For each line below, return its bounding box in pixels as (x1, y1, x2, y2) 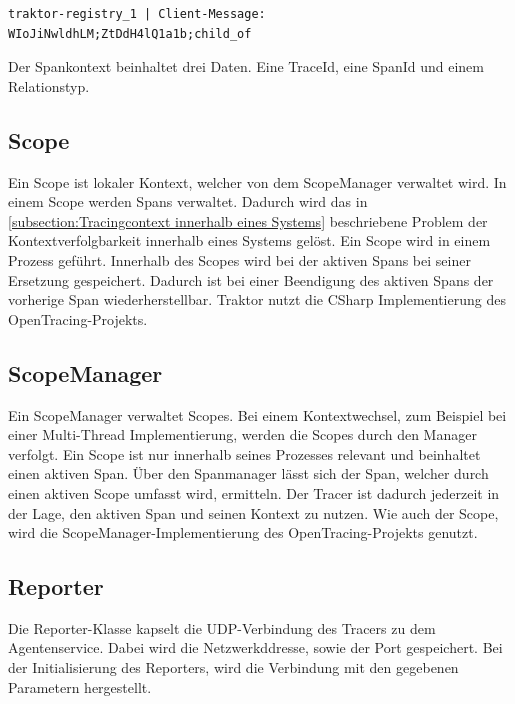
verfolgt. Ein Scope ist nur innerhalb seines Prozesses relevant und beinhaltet (8, 443, 481, 464)
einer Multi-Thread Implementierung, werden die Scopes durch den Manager (8, 424, 477, 445)
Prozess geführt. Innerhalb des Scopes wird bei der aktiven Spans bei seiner (8, 249, 471, 270)
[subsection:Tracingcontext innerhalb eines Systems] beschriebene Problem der (8, 210, 488, 231)
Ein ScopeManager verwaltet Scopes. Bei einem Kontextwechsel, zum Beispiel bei (8, 404, 507, 425)
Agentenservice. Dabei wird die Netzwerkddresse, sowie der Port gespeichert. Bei (8, 637, 503, 658)
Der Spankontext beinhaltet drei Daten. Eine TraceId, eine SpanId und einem (8, 56, 484, 77)
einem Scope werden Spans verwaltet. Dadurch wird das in (8, 191, 368, 212)
